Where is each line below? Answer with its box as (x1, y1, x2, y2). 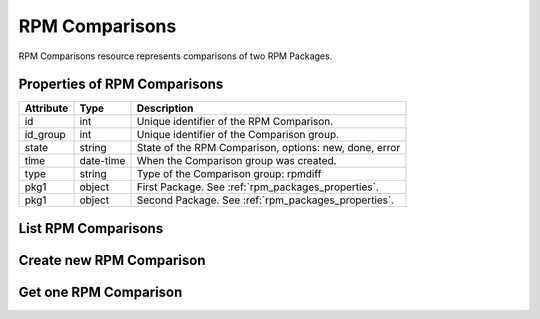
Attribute (24, 101, 69, 115)
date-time (79, 154, 126, 168)
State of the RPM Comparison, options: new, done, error (136, 141, 401, 155)
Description (136, 101, 194, 115)
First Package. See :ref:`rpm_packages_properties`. (136, 180, 380, 194)
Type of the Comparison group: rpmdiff (136, 167, 322, 181)
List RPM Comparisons (18, 220, 164, 237)
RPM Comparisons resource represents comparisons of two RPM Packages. (18, 50, 333, 62)
